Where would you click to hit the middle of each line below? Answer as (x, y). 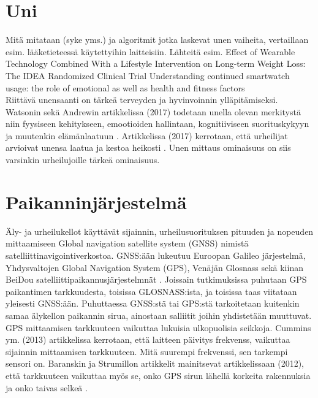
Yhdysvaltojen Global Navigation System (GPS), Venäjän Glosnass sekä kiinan (154, 267)
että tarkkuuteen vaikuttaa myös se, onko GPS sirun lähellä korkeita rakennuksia (158, 375)
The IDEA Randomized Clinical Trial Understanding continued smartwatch (148, 75)
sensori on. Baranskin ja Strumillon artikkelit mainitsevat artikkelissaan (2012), (155, 363)
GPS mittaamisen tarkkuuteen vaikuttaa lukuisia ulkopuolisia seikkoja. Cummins (158, 327)
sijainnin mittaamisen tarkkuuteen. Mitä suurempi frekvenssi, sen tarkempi (147, 351)
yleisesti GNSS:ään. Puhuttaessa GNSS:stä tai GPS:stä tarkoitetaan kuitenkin (153, 303)
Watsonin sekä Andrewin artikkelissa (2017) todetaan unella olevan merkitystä (153, 111)
